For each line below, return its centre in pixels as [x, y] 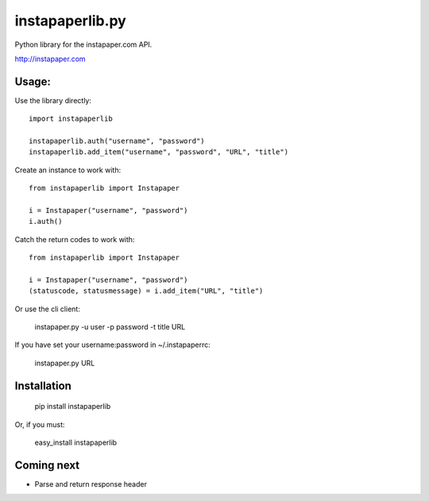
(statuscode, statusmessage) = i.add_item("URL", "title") [146, 291]
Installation [43, 385]
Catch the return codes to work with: [75, 239]
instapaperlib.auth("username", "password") [117, 141]
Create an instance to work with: [68, 170]
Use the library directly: [53, 100]
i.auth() [46, 222]
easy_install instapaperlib [76, 443]
